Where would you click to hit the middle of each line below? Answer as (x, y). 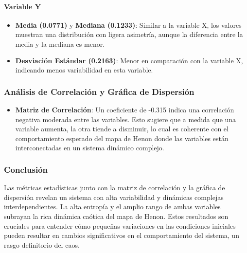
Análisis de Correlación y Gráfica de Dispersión (99, 91)
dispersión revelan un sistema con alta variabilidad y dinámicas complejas (114, 197)
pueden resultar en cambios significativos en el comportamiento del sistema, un (122, 235)
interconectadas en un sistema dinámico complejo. (90, 148)
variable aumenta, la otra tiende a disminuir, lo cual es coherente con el (122, 129)
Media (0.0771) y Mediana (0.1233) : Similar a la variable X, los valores (128, 25)
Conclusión (26, 169)
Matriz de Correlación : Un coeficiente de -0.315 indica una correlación (125, 109)
